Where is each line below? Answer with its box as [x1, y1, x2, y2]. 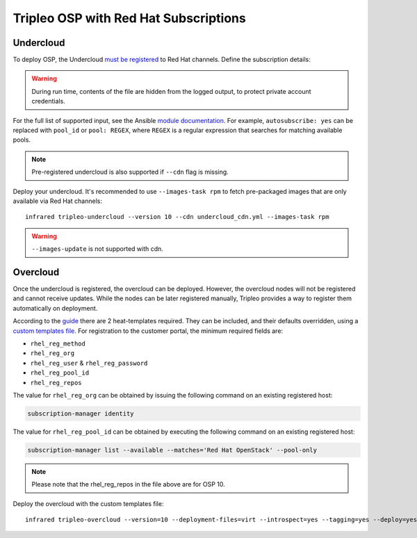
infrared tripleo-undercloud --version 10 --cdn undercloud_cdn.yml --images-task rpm [25, 213, 329, 221]
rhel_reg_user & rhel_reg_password [30, 359, 148, 367]
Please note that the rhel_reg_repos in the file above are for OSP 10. [31, 480, 225, 489]
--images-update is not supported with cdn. [31, 245, 163, 253]
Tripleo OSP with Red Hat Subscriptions [13, 10, 246, 26]
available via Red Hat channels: [13, 197, 102, 205]
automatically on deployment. [13, 304, 98, 312]
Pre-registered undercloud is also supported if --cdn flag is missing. [31, 168, 229, 177]
